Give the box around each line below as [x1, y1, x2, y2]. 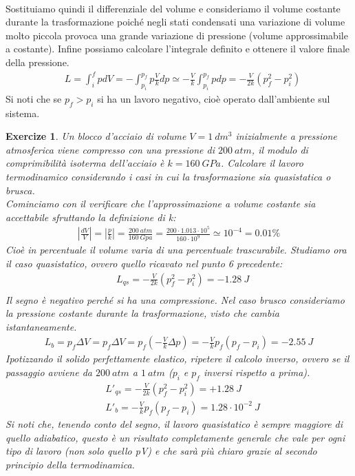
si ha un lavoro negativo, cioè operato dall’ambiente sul [97, 91, 330, 105]
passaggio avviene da [6, 365, 92, 380]
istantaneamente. [6, 319, 77, 333]
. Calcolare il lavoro [220, 156, 303, 170]
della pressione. [6, 54, 69, 69]
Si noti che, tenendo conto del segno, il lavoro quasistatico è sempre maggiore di [6, 416, 343, 431]
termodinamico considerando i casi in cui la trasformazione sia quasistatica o [6, 169, 331, 183]
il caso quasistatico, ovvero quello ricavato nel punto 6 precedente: [6, 256, 283, 271]
